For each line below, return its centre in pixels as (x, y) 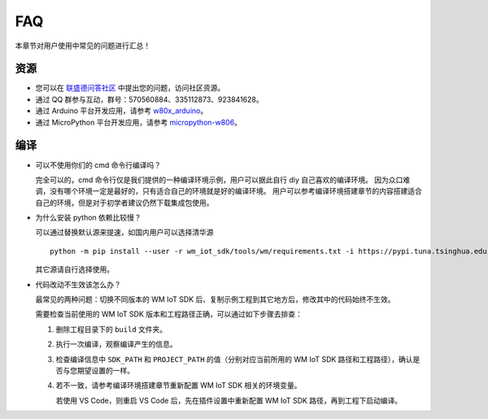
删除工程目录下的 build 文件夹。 (111, 329)
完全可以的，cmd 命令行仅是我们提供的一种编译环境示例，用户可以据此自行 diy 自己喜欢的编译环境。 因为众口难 (223, 180)
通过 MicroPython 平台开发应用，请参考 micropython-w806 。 (138, 122)
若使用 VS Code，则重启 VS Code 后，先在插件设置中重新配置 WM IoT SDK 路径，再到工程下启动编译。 (229, 400)
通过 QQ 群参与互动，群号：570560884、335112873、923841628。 (149, 99)
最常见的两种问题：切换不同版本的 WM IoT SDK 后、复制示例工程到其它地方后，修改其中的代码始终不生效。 (215, 299)
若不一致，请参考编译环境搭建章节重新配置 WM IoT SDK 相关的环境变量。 (179, 386)
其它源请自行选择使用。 (74, 269)
